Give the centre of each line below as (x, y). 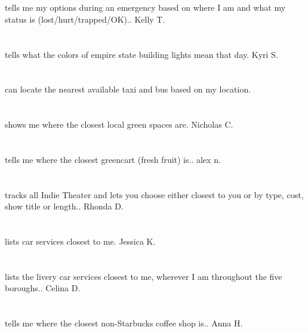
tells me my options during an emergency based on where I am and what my (145, 7)
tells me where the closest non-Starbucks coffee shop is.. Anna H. (124, 323)
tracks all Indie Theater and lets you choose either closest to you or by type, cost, (154, 194)
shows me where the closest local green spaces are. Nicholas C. (119, 124)
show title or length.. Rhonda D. (64, 206)
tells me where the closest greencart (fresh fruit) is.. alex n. (113, 159)
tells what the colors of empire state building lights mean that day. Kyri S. (141, 54)
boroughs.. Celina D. (43, 288)
